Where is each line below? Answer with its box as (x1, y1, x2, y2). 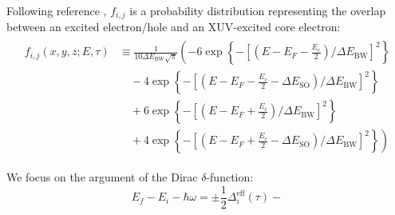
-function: (206, 169, 254, 185)
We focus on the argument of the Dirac (6, 169, 198, 185)
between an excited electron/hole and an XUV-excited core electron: (6, 18, 341, 35)
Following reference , (6, 2, 107, 18)
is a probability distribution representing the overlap (129, 2, 386, 18)
